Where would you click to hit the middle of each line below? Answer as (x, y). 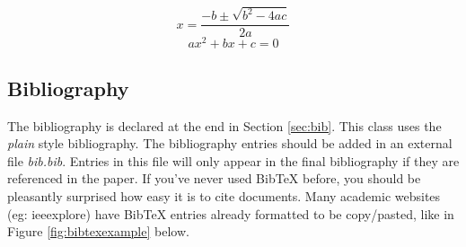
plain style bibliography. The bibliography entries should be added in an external (230, 143)
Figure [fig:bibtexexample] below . (98, 231)
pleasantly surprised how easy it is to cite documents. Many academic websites (224, 196)
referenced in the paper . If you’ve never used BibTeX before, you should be (214, 178)
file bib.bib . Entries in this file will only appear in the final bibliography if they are (233, 160)
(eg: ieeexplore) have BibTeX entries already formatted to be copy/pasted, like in (231, 213)
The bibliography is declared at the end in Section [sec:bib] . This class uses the (224, 125)
